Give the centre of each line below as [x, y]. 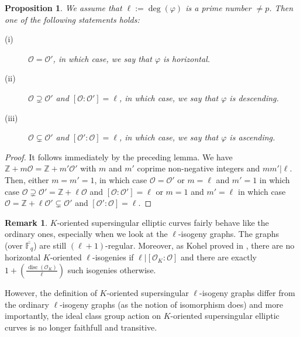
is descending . [254, 97]
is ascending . [252, 137]
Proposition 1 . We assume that [63, 8]
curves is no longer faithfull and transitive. [81, 327]
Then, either [27, 179]
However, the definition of [51, 292]
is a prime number [218, 8]
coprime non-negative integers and [199, 168]
